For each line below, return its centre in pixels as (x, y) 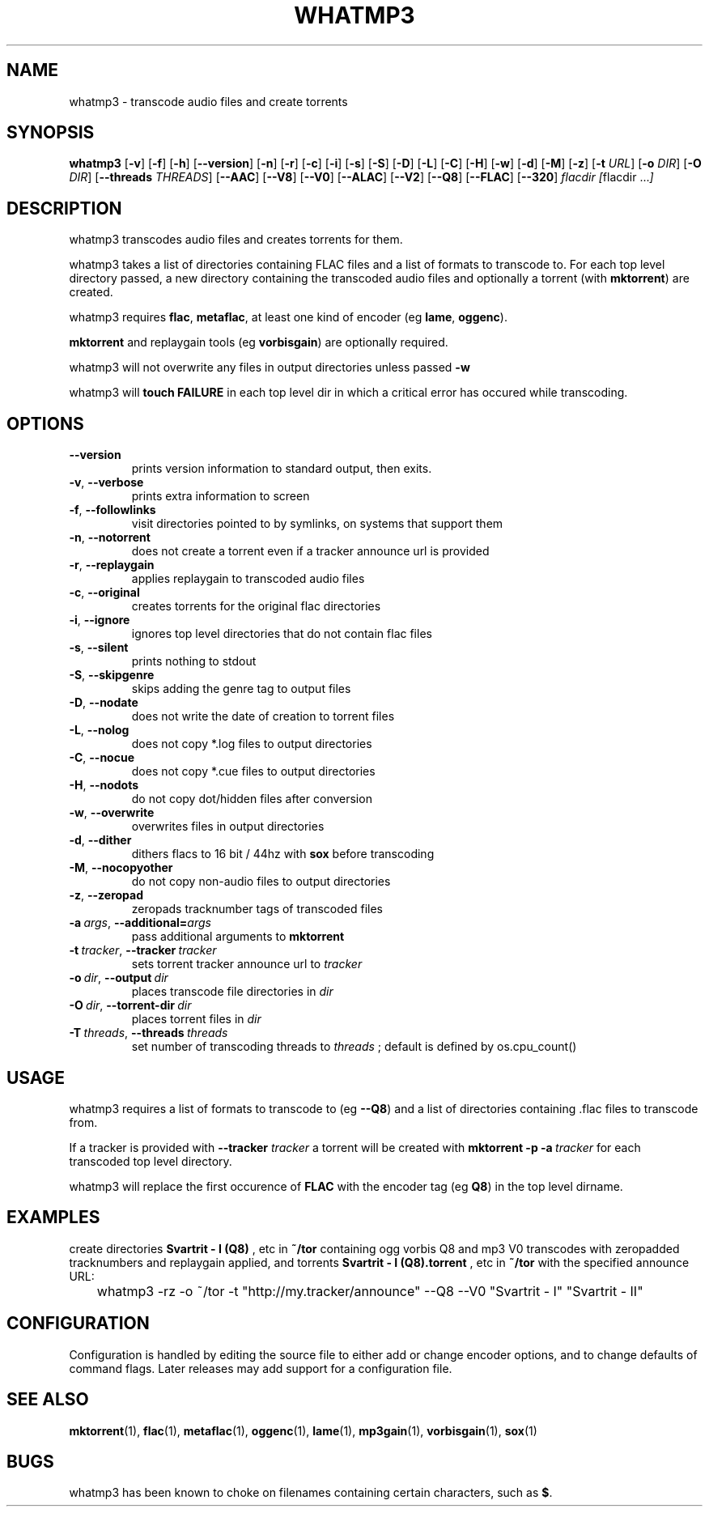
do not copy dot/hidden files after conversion (252, 799)
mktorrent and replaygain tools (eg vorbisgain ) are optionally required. (259, 342)
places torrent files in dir (196, 1019)
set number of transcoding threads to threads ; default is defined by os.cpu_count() (354, 1047)
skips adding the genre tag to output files (241, 689)
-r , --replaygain (112, 565)
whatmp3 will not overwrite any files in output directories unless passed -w (270, 368)
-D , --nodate (104, 703)
